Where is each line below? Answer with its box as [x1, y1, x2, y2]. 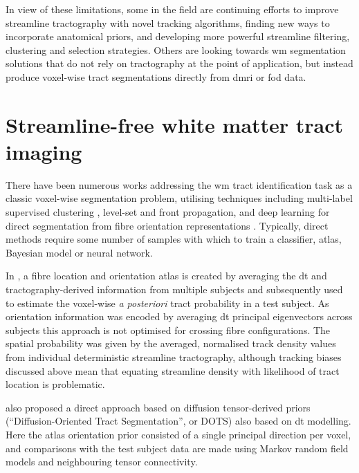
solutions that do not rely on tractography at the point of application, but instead [6, 56, 353, 71]
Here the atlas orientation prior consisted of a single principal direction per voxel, [6, 427, 351, 441]
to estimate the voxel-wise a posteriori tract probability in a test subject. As [6, 295, 329, 310]
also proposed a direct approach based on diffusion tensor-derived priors [6, 400, 311, 414]
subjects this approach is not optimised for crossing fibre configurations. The [6, 322, 331, 337]
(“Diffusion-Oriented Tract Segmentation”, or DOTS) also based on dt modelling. [6, 414, 351, 428]
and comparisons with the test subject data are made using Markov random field [6, 440, 349, 455]
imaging [6, 137, 82, 165]
